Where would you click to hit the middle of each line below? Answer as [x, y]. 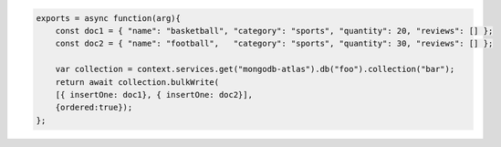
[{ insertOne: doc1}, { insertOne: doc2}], [154, 94]
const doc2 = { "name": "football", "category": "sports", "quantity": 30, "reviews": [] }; [274, 44]
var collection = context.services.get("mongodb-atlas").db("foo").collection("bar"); [255, 69]
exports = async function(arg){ [109, 18]
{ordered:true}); [94, 108]
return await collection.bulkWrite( [137, 82]
